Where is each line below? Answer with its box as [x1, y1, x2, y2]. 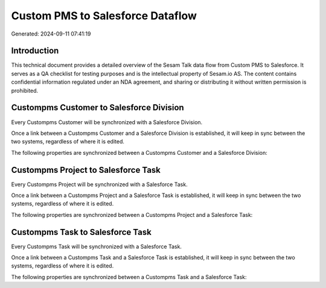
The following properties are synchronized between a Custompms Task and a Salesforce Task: [11, 273, 247, 280]
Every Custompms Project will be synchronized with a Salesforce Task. [11, 181, 188, 188]
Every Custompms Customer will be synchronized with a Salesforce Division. [11, 118, 203, 126]
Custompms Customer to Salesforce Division [11, 102, 184, 113]
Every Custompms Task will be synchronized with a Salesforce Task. [11, 243, 182, 250]
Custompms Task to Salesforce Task [11, 227, 152, 237]
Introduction [11, 46, 59, 56]
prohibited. [11, 87, 39, 94]
